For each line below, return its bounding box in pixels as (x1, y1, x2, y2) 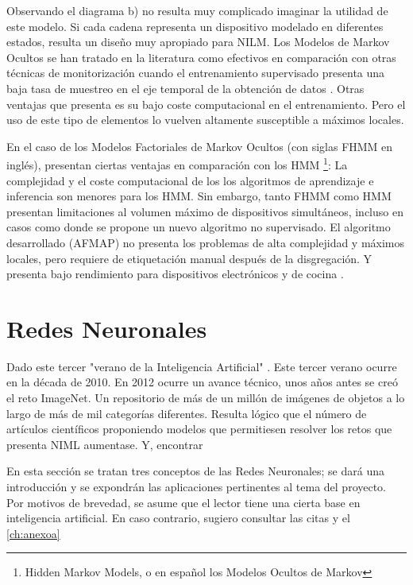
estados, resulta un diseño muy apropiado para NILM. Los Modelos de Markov (6, 33, 390, 50)
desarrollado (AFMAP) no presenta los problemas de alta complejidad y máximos (6, 234, 405, 250)
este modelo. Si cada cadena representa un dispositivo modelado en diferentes (6, 17, 384, 34)
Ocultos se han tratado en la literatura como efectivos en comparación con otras (6, 48, 396, 65)
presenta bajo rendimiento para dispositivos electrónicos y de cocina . (6, 265, 344, 282)
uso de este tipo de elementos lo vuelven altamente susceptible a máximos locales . (6, 111, 404, 128)
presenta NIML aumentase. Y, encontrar (6, 436, 203, 452)
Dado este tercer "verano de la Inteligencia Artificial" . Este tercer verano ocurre (6, 358, 397, 374)
